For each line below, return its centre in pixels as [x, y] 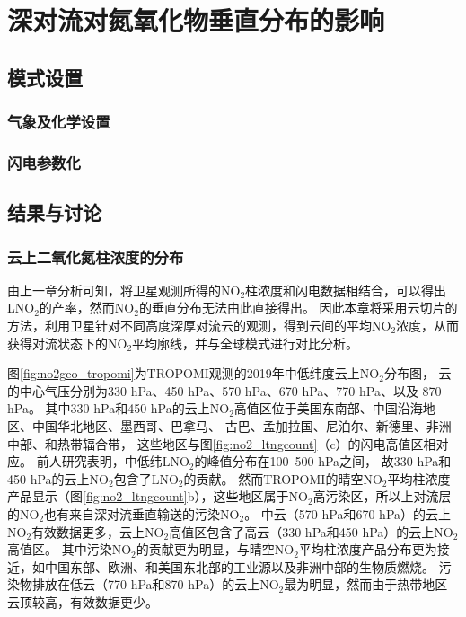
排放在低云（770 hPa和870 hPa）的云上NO [155, 584]
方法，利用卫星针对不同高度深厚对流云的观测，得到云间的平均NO [199, 326]
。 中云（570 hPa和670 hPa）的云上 [348, 513]
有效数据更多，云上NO [98, 531]
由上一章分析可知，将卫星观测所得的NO [124, 290]
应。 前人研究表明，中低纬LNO [98, 461]
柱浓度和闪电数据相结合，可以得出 [346, 290]
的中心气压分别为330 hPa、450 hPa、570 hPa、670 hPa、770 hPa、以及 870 [224, 390]
